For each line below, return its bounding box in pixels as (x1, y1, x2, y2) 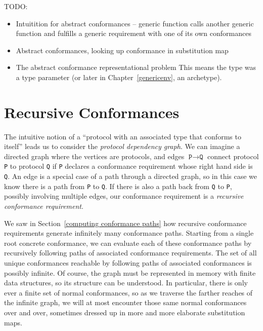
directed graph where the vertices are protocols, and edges (4, 151, 185, 161)
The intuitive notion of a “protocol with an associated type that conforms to (4, 131, 241, 141)
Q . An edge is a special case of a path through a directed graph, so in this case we (4, 171, 257, 181)
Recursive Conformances (4, 101, 180, 122)
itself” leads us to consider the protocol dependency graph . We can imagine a (4, 141, 240, 152)
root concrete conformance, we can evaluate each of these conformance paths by (4, 237, 252, 248)
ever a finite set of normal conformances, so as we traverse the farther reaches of (4, 287, 253, 298)
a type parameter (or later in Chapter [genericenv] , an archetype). (16, 71, 222, 82)
